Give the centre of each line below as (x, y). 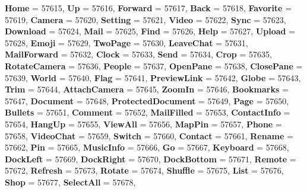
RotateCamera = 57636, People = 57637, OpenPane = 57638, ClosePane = (154, 65)
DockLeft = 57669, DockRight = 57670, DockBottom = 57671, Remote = (151, 159)
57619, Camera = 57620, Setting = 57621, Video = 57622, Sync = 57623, (145, 19)
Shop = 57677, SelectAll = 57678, (70, 182)
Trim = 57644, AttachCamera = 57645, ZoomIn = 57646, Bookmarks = (147, 89)
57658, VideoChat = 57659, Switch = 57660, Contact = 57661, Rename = (149, 135)
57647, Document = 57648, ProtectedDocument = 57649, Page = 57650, (147, 100)
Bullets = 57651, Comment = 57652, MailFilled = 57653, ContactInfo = (148, 112)
